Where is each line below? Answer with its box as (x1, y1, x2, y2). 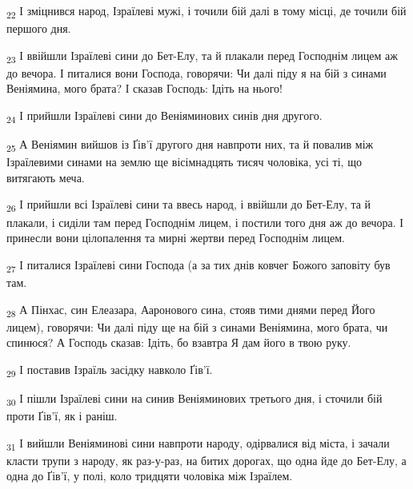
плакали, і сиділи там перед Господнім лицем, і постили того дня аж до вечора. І (6, 213, 404, 230)
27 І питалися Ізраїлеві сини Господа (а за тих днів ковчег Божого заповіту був (6, 256, 391, 275)
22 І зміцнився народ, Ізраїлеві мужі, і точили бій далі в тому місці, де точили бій (6, 2, 407, 21)
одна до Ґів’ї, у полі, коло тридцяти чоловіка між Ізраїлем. (6, 467, 293, 484)
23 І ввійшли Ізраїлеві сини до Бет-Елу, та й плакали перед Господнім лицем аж (6, 46, 398, 66)
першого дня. (6, 20, 71, 37)
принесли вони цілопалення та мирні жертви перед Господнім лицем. (6, 229, 345, 246)
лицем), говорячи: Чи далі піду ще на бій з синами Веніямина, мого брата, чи (6, 318, 388, 335)
